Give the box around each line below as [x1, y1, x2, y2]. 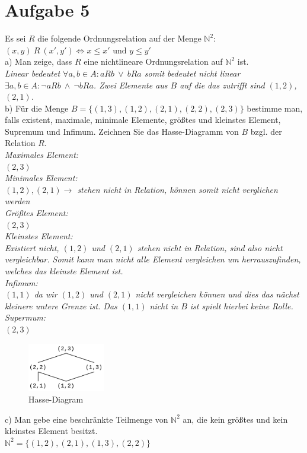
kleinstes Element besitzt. [5, 425, 98, 437]
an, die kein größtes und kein [183, 413, 288, 425]
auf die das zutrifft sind [180, 78, 265, 91]
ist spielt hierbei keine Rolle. [190, 299, 293, 312]
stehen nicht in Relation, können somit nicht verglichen [77, 183, 278, 195]
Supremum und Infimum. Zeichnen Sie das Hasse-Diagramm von [5, 125, 239, 137]
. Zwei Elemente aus [93, 78, 168, 91]
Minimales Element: [5, 172, 78, 184]
